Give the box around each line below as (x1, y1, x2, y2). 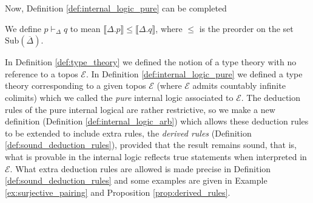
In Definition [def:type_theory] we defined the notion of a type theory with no (5, 56, 297, 68)
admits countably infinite (192, 79, 286, 92)
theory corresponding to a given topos (5, 79, 146, 92)
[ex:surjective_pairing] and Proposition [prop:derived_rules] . (5, 185, 231, 198)
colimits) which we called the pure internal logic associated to (5, 91, 234, 103)
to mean (70, 22, 101, 34)
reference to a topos (5, 67, 78, 80)
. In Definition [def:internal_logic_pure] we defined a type (86, 67, 303, 80)
